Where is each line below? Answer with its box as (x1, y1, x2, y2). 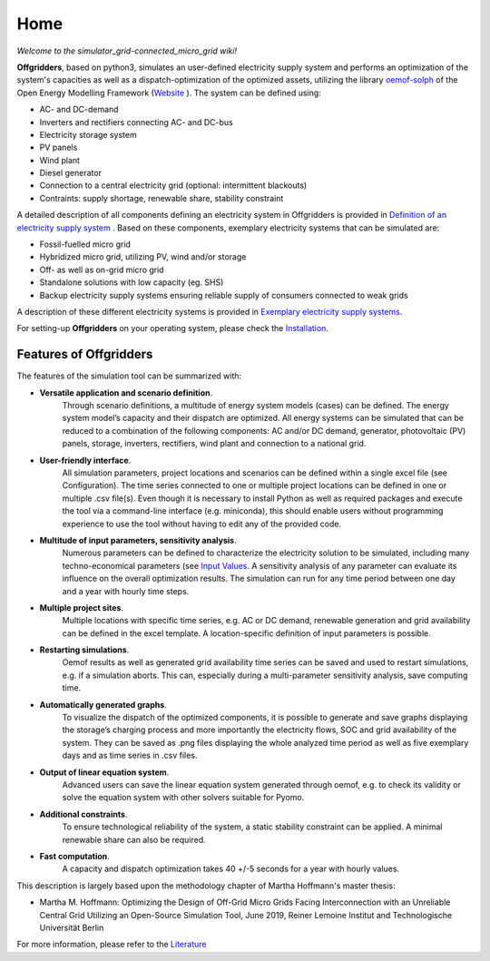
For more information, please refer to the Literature (16, 939, 207, 950)
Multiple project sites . (39, 602, 124, 613)
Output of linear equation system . (39, 767, 170, 778)
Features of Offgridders (16, 347, 153, 362)
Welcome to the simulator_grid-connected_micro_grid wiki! (16, 45, 238, 56)
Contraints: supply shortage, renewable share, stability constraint (39, 192, 284, 203)
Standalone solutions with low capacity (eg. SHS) (39, 277, 224, 288)
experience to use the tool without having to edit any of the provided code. (62, 518, 342, 529)
